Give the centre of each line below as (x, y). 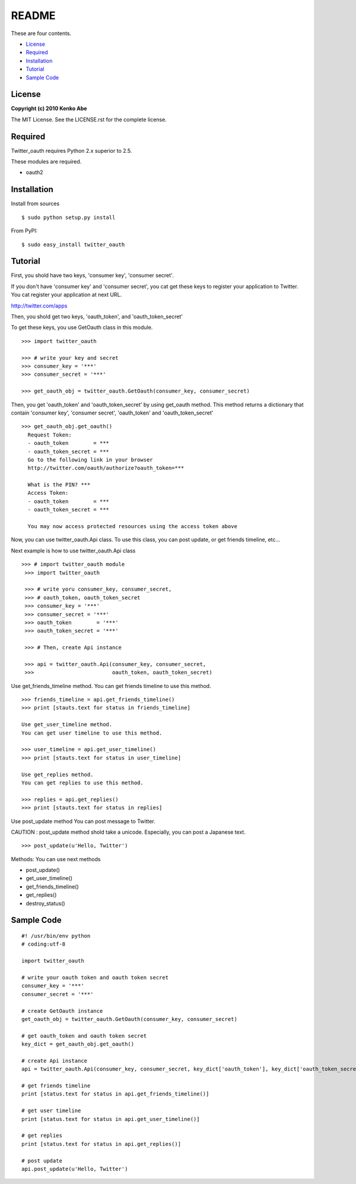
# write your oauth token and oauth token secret (95, 977)
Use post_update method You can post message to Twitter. (83, 821)
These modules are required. (46, 162)
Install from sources (35, 204)
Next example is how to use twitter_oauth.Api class (73, 551)
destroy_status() (45, 903)
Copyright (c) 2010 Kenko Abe (49, 109)
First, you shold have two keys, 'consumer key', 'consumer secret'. (92, 275)
